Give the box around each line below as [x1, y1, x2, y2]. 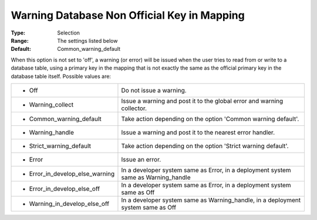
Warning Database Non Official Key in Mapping [11, 9, 245, 22]
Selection [57, 29, 80, 36]
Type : [11, 29, 26, 36]
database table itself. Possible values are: [11, 73, 112, 80]
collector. [121, 104, 147, 112]
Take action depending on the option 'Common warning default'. [121, 115, 299, 123]
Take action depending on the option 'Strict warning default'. [121, 142, 289, 150]
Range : [11, 37, 29, 44]
